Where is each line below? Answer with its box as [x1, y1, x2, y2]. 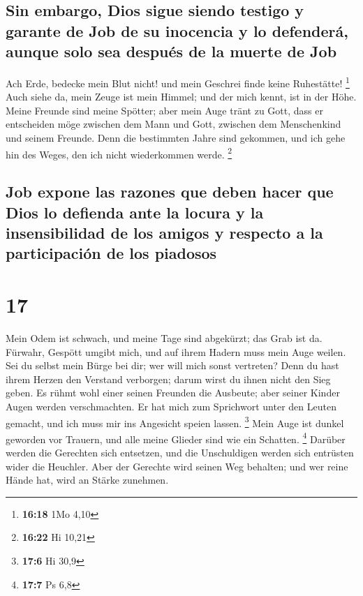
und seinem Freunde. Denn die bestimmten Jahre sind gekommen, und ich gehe [6, 131, 346, 145]
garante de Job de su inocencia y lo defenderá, [6, 20, 348, 41]
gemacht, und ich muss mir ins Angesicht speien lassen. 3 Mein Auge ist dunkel [6, 413, 344, 430]
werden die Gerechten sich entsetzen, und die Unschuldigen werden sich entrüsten [6, 445, 354, 459]
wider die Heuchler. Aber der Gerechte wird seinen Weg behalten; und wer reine [6, 459, 348, 473]
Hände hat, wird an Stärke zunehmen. [6, 472, 169, 487]
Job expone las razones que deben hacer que [6, 181, 334, 202]
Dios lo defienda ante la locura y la [6, 201, 264, 223]
